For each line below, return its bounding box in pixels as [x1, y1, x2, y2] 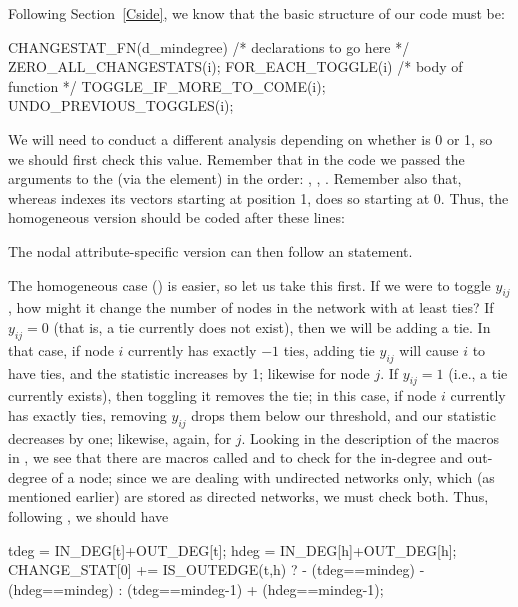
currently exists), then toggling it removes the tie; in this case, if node [8, 385, 437, 406]
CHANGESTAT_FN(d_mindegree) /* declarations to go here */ [8, 36, 410, 57]
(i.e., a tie [448, 362, 508, 383]
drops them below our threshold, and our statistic [191, 404, 496, 425]
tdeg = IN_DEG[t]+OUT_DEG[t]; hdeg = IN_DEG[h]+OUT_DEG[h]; [8, 539, 457, 560]
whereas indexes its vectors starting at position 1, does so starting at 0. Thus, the [8, 187, 509, 208]
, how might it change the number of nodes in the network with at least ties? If [8, 297, 494, 318]
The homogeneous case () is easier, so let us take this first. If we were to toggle [8, 274, 491, 295]
